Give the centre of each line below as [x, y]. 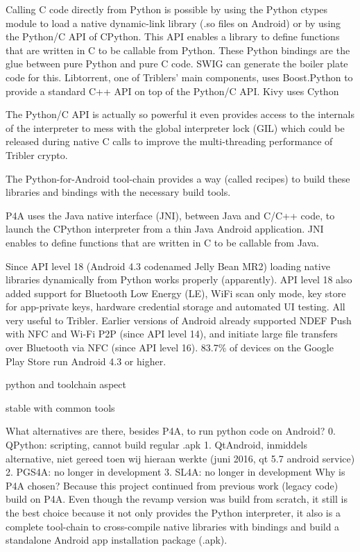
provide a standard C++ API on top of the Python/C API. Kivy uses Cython [172, 91]
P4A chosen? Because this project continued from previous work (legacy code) [172, 485]
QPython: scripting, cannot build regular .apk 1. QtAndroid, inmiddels [157, 445]
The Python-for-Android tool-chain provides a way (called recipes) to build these [178, 178]
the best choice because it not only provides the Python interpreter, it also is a [173, 512]
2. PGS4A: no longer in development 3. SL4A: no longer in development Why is [175, 472]
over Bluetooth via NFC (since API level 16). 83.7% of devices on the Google [170, 348]
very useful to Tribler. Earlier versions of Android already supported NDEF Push [179, 320]
